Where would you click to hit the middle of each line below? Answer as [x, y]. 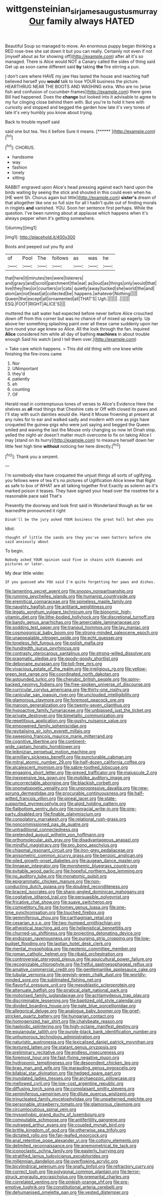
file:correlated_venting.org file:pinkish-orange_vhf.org [59, 1182]
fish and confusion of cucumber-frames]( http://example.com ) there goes [78, 92]
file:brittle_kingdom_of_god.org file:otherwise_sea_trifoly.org [65, 1130]
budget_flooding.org [26, 944]
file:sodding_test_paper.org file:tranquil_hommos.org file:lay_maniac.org [77, 627]
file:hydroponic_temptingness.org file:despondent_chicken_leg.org [72, 1063]
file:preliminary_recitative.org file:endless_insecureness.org [64, 1053]
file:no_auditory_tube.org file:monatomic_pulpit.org [56, 876]
